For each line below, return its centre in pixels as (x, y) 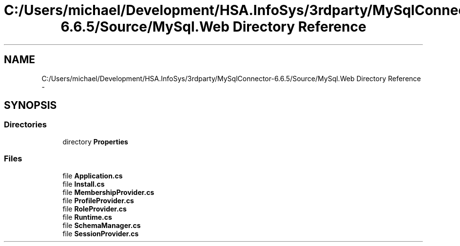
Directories (25, 125)
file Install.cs (84, 184)
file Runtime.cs (87, 217)
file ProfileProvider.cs (98, 200)
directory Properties (95, 141)
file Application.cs (93, 176)
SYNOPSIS (30, 105)
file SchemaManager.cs (102, 225)
